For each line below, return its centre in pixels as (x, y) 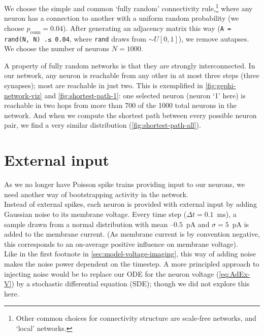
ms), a (227, 214)
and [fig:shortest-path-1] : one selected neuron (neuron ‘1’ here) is (145, 95)
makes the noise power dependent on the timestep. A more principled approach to (132, 263)
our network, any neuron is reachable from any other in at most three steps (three (132, 75)
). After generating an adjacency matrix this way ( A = (147, 28)
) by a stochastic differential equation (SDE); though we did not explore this (130, 284)
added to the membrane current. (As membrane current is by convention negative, (132, 234)
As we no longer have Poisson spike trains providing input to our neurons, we (125, 184)
